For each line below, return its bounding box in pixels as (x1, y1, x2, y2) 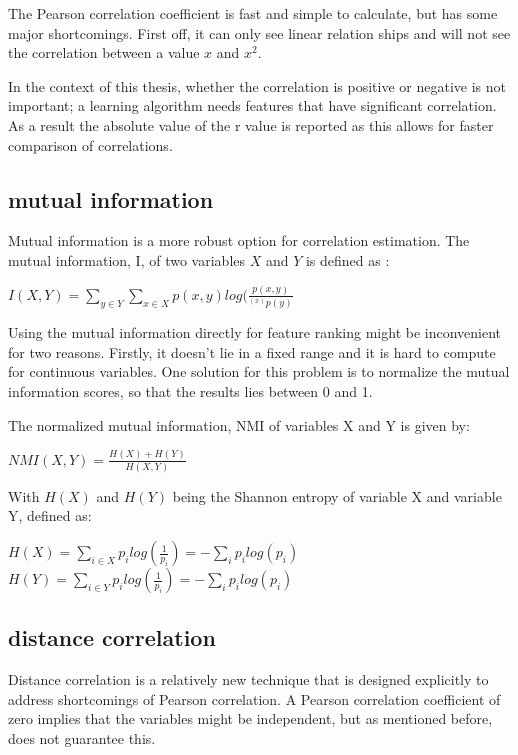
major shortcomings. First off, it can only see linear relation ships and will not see (8, 22, 511, 43)
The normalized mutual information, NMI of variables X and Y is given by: (8, 414, 470, 435)
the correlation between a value (8, 42, 200, 63)
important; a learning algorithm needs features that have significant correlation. (8, 95, 497, 116)
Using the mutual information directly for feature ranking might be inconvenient (8, 322, 502, 343)
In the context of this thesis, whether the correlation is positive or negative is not (8, 75, 506, 96)
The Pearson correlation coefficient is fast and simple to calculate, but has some (8, 3, 498, 23)
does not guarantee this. (8, 728, 156, 749)
